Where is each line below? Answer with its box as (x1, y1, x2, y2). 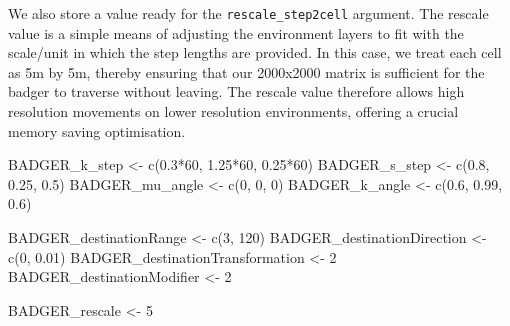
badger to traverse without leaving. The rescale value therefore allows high (8, 81, 465, 102)
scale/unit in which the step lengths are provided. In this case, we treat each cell (8, 42, 502, 63)
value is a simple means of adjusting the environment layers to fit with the (8, 22, 464, 43)
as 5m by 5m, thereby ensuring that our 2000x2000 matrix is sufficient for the (8, 61, 485, 82)
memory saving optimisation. (8, 120, 186, 141)
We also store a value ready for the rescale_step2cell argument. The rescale (8, 3, 489, 23)
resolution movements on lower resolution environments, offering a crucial (8, 101, 459, 122)
